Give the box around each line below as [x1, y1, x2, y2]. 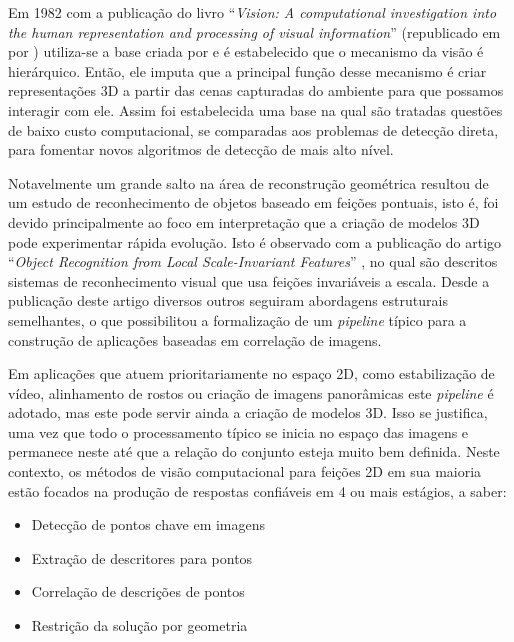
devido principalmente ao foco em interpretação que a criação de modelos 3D [8, 211, 480, 232]
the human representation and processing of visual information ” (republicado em [8, 21, 501, 42]
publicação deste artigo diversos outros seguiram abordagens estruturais [8, 290, 448, 311]
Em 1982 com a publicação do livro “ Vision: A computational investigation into [8, 2, 497, 22]
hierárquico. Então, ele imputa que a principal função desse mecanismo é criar [8, 60, 487, 81]
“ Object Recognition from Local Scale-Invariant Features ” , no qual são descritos [8, 251, 498, 272]
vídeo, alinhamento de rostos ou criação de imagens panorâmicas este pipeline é [8, 382, 494, 403]
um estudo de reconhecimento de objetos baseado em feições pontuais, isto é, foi [8, 192, 499, 213]
